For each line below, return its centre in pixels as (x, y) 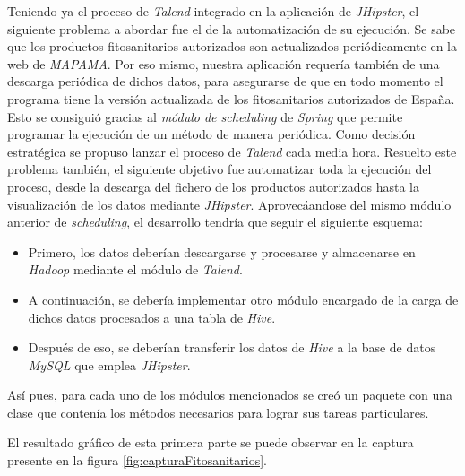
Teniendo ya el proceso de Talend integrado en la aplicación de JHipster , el (213, 11)
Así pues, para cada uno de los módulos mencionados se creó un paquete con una (230, 395)
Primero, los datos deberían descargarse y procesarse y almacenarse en (222, 251)
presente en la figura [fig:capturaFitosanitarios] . (137, 460)
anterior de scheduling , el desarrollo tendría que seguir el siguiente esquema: (215, 222)
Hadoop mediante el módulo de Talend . (135, 269)
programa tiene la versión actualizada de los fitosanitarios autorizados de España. (231, 98)
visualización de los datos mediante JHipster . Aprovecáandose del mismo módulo (229, 204)
